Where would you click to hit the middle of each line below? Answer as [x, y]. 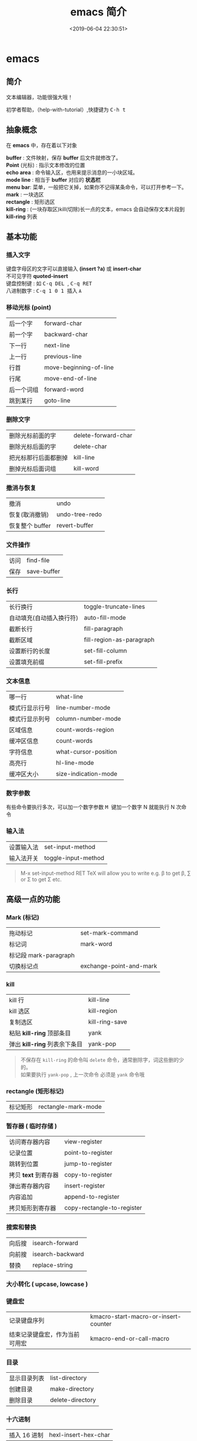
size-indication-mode [87, 774]
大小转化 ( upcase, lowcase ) [47, 1284]
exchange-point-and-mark [118, 966]
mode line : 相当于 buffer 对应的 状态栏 [54, 179]
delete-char [90, 446]
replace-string [53, 1265]
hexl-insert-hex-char [79, 1435]
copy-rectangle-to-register [103, 1208]
